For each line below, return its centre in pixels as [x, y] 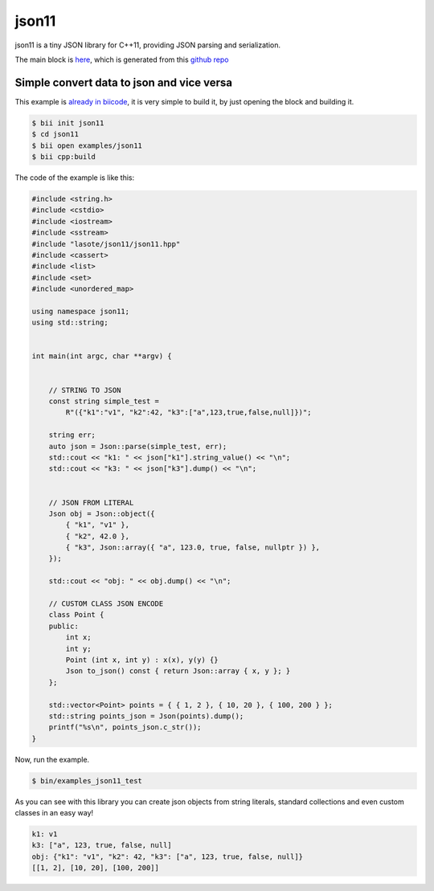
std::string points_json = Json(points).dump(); [146, 716]
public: [64, 626]
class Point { [76, 615]
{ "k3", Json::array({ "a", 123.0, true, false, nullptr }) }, [193, 548]
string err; [72, 435]
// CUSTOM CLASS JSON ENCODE [106, 604]
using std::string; [70, 323]
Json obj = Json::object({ [102, 513]
